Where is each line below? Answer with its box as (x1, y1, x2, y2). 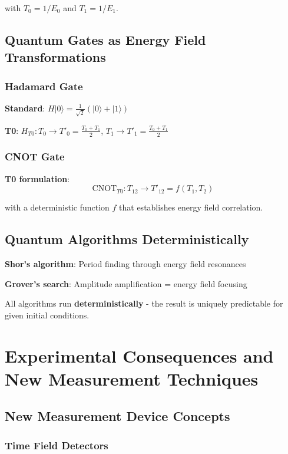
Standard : (5, 101, 45, 114)
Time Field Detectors (5, 437, 108, 452)
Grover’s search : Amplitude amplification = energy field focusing (5, 277, 247, 289)
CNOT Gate (5, 149, 65, 164)
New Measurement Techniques (5, 366, 259, 390)
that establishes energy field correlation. (119, 201, 263, 213)
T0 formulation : (5, 172, 70, 185)
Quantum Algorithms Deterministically (5, 230, 249, 248)
